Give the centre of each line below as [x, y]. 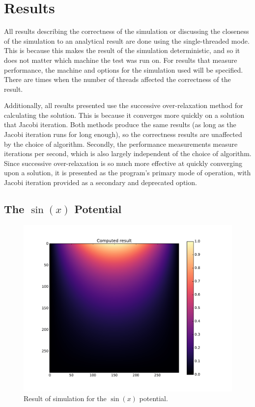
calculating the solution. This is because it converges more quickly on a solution [124, 115]
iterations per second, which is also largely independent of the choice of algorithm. [128, 153]
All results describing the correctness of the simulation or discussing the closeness [127, 31]
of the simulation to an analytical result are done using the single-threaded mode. [127, 41]
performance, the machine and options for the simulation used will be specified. [124, 69]
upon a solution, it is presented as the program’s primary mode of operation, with [127, 173]
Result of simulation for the [65, 398]
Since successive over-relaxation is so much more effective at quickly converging [123, 163]
